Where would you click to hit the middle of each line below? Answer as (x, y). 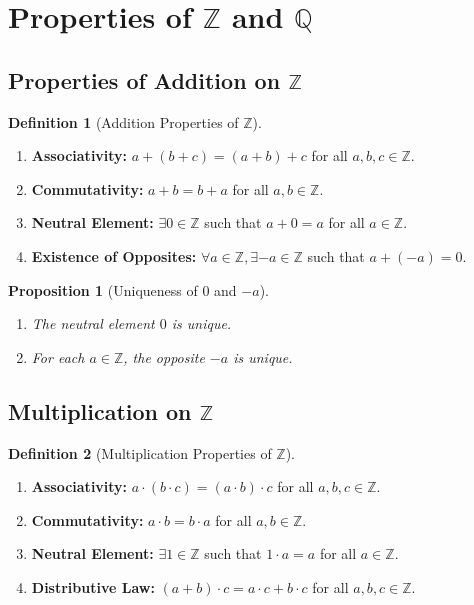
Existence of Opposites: (114, 255)
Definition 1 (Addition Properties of (123, 121)
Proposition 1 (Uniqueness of (103, 289)
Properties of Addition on (144, 79)
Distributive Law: (93, 586)
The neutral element (93, 323)
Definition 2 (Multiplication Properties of (140, 452)
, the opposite (164, 356)
